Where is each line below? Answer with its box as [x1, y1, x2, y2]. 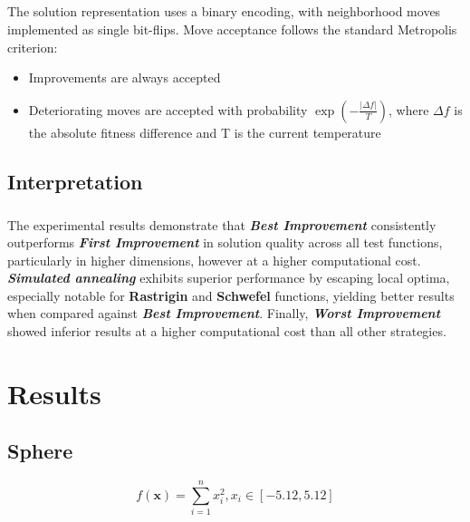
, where [388, 100, 429, 119]
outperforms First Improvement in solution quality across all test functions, [7, 233, 443, 252]
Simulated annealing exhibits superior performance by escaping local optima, [7, 268, 450, 287]
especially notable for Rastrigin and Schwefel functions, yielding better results [7, 285, 455, 304]
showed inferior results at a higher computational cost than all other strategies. [7, 322, 446, 341]
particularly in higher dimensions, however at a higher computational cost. [7, 250, 421, 269]
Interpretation [7, 167, 143, 195]
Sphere [7, 437, 73, 465]
